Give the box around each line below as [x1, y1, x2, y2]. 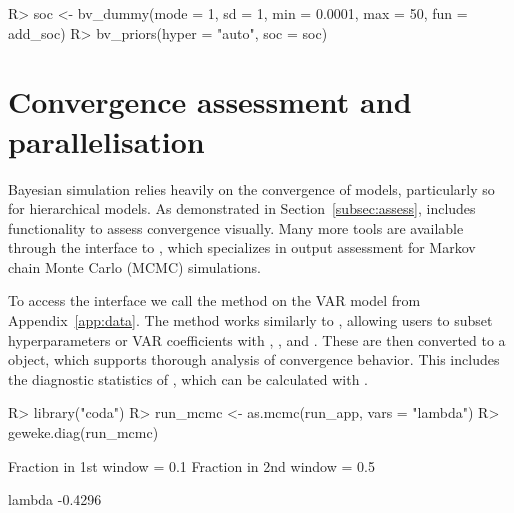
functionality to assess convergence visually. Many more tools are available [8, 217, 464, 238]
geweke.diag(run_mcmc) [8, 422, 159, 443]
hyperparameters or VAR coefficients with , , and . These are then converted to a [8, 329, 506, 350]
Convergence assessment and [8, 81, 412, 122]
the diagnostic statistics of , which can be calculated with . [8, 368, 369, 389]
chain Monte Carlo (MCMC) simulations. [8, 256, 261, 277]
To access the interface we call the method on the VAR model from [8, 290, 421, 311]
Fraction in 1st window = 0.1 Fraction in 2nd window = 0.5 [8, 455, 375, 476]
